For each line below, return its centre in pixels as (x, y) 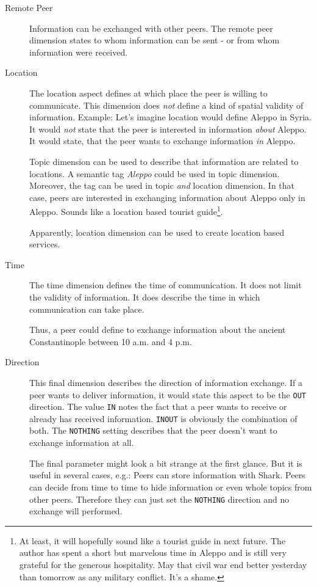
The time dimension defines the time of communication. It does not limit (166, 285)
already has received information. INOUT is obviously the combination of (163, 418)
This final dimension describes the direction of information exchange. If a (166, 382)
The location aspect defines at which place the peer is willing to (148, 93)
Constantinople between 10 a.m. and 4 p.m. (111, 341)
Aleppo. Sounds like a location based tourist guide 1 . (126, 210)
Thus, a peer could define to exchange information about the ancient (158, 330)
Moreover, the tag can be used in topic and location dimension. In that (162, 185)
